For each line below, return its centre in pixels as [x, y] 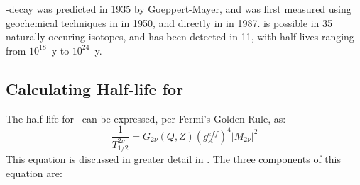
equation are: [34, 173]
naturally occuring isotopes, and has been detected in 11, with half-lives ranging [180, 37]
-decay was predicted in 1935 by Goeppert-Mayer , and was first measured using [179, 9]
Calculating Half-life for [95, 88]
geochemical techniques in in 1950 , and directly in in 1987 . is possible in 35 [169, 22]
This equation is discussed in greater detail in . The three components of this [173, 159]
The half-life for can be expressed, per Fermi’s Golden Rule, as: [146, 118]
